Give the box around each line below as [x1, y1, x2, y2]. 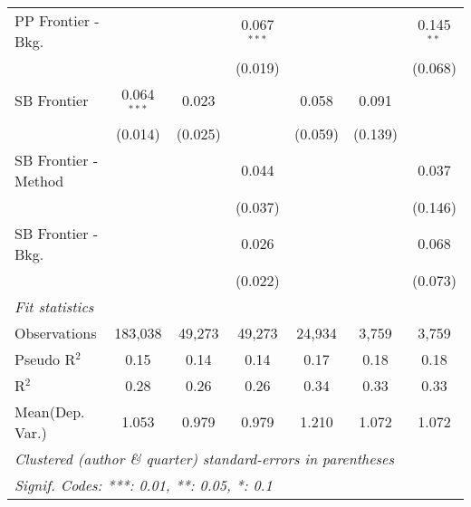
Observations [14, 321, 97, 343]
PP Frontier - [14, 10, 100, 31]
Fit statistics [14, 295, 94, 317]
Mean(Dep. [14, 400, 85, 422]
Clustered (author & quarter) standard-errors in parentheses [14, 447, 394, 469]
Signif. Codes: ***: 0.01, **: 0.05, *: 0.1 [14, 474, 273, 495]
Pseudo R [14, 348, 76, 369]
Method [14, 169, 64, 191]
